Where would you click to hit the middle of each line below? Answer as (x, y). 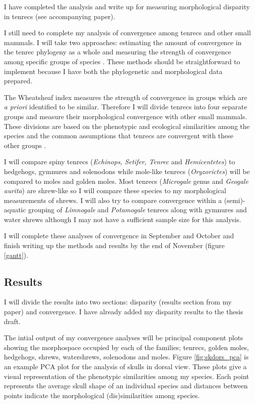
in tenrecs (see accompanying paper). (60, 16)
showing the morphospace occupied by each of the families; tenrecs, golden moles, (127, 347)
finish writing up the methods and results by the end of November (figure (115, 245)
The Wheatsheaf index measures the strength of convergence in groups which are (126, 97)
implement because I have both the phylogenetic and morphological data (113, 71)
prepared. (18, 81)
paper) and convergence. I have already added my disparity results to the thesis (124, 312)
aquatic (15, 210)
